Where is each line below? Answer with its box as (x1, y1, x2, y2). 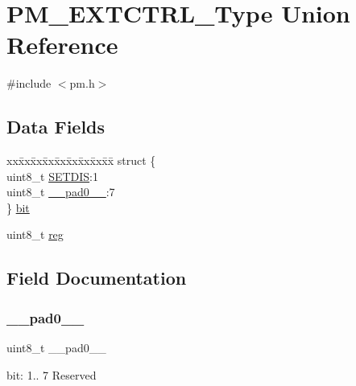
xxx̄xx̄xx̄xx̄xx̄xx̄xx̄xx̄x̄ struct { (6, 152, 156, 169)
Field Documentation (6, 265, 187, 290)
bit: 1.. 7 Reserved (6, 366, 97, 383)
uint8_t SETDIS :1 (6, 167, 98, 184)
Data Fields (6, 114, 106, 139)
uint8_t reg (6, 226, 64, 243)
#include (6, 75, 52, 92)
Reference (6, 28, 118, 61)
